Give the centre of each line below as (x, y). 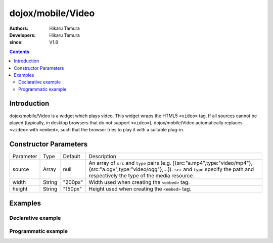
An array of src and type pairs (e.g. (130, 163)
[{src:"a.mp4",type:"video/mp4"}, (213, 163)
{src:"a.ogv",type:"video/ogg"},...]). (131, 169)
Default (72, 157)
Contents (19, 52)
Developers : (22, 35)
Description (102, 157)
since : (16, 42)
